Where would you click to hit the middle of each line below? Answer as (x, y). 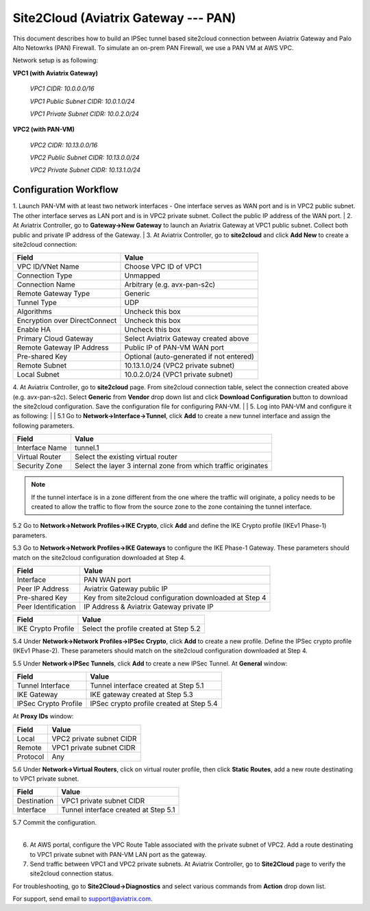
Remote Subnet (42, 365)
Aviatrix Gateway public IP (125, 588)
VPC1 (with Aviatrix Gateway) (56, 73)
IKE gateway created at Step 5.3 (141, 694)
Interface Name (42, 448)
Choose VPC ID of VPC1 (163, 267)
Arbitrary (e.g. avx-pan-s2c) (170, 284)
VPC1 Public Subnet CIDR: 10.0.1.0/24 (82, 101)
